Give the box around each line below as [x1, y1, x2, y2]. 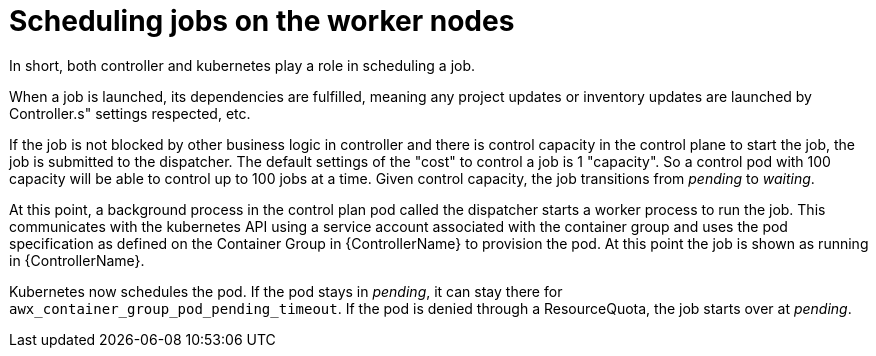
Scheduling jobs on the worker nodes [9, 4, 515, 38]
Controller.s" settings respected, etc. [9, 104, 251, 122]
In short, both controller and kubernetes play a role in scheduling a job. [9, 56, 476, 74]
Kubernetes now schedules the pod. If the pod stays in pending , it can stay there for [9, 282, 563, 300]
